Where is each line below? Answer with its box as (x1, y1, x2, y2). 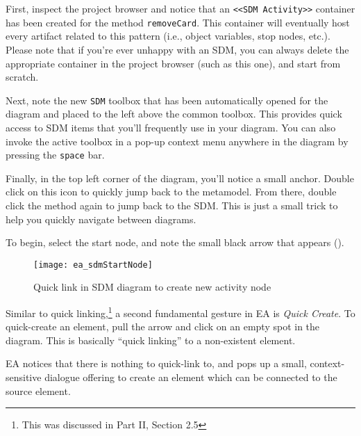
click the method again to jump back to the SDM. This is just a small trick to (6, 197, 338, 212)
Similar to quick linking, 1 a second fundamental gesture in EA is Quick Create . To (6, 304, 355, 320)
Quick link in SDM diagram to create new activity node (33, 280, 271, 294)
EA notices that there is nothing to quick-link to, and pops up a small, (6, 356, 307, 371)
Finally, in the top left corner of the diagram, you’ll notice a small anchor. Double (6, 170, 354, 185)
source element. (6, 383, 71, 398)
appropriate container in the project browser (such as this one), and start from (6, 56, 341, 70)
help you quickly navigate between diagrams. (6, 211, 196, 226)
